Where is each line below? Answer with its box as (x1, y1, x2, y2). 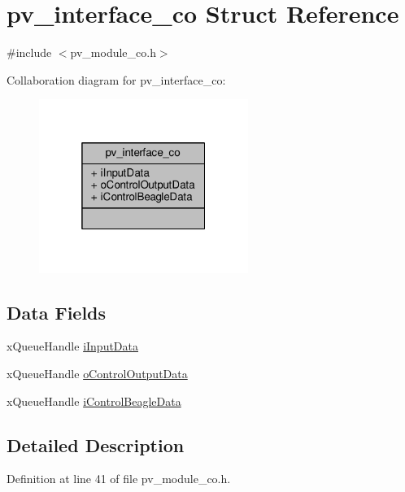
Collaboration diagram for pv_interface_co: (7, 71, 226, 88)
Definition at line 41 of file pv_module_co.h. (7, 470, 231, 487)
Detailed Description (7, 432, 185, 457)
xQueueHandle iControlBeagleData (7, 392, 181, 409)
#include (7, 44, 52, 61)
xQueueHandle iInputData (7, 337, 139, 355)
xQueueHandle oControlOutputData (7, 364, 188, 381)
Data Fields (7, 299, 107, 324)
